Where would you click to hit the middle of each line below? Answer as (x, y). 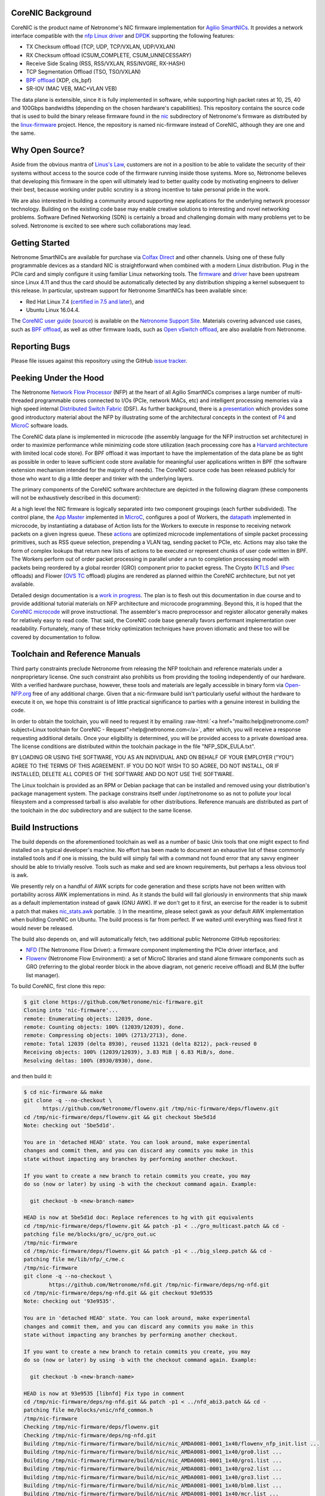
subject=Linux (29, 729)
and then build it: (32, 1076)
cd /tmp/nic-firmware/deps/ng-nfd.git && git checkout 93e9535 (118, 1293)
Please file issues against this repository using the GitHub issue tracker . (99, 361)
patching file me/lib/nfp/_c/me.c (74, 1259)
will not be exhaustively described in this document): (76, 498)
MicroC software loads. (40, 425)
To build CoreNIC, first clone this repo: (58, 986)
